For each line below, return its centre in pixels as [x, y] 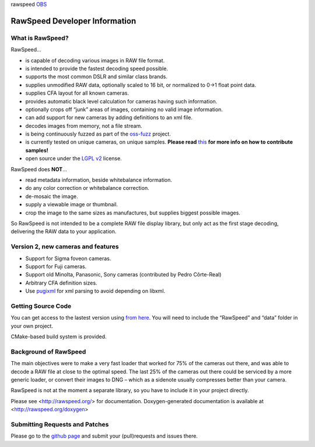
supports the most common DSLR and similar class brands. [96, 77]
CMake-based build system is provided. [59, 337]
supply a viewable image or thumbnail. [72, 205]
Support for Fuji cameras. [56, 266]
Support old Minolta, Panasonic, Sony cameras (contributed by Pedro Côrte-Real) [123, 275]
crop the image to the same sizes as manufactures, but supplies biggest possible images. [133, 213]
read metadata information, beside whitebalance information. [99, 180]
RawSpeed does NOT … [39, 169]
